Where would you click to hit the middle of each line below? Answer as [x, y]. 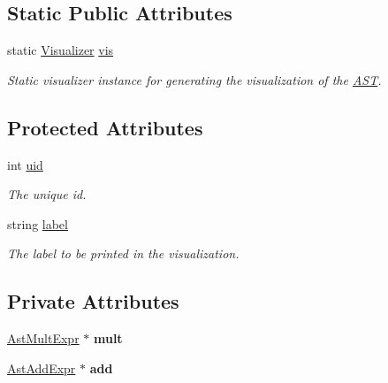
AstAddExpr [42, 368]
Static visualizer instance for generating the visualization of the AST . [194, 79]
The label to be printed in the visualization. [123, 253]
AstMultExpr [43, 338]
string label [38, 223]
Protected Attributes [105, 127]
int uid [25, 164]
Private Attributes [93, 301]
